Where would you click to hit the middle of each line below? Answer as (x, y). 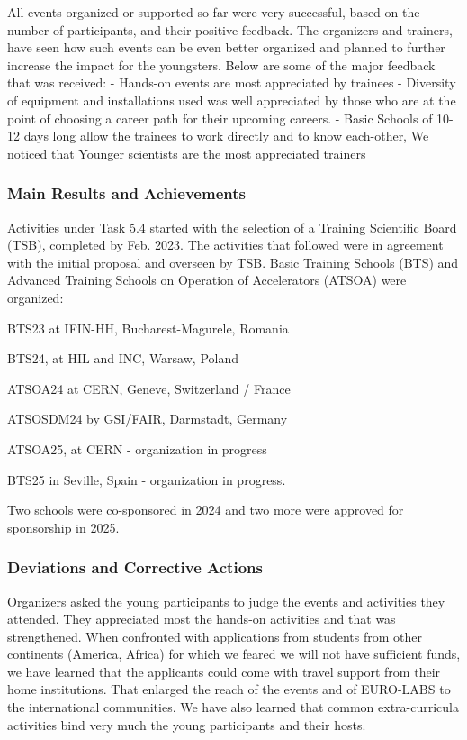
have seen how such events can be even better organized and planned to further (226, 47)
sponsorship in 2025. (63, 527)
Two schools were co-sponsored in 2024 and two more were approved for (206, 510)
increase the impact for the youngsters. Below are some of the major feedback (221, 64)
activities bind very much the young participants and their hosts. (187, 724)
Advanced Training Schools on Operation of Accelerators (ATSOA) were (207, 280)
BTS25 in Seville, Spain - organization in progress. (147, 479)
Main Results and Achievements (126, 193)
